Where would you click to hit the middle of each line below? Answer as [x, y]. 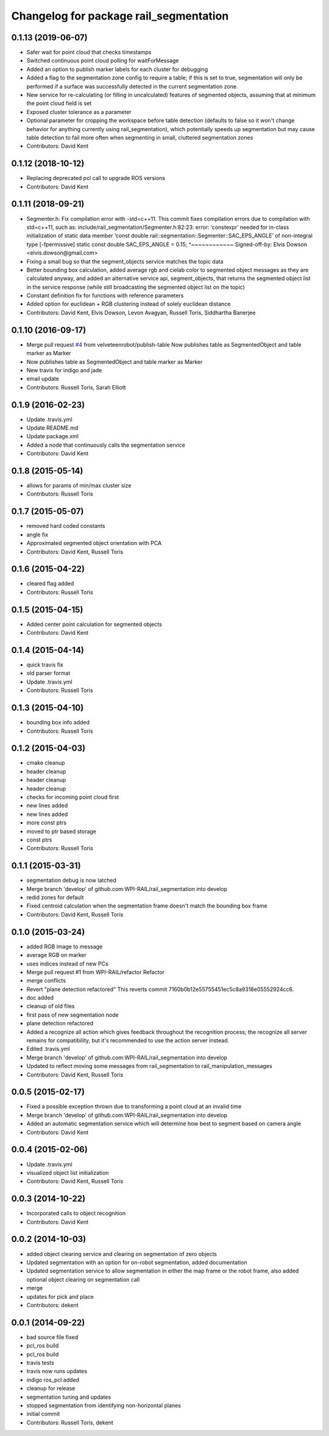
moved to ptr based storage [62, 831]
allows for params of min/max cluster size [79, 486]
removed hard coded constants [66, 526]
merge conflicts [46, 981]
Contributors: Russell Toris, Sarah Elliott [76, 387]
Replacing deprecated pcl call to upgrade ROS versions [96, 178]
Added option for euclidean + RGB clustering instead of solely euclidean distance [129, 304]
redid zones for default [55, 898]
